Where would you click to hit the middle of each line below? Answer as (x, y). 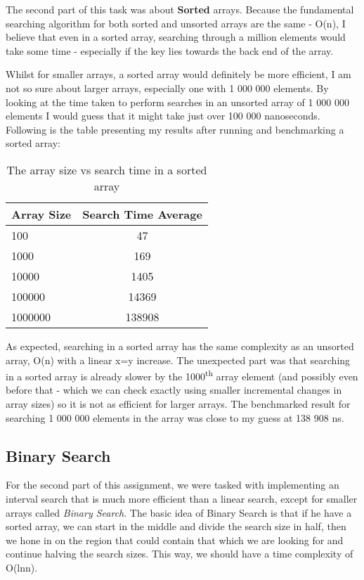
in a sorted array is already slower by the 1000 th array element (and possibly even (182, 375)
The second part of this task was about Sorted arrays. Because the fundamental (180, 9)
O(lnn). (22, 567)
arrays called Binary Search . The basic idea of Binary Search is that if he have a (179, 512)
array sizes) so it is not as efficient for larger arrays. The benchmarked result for (178, 403)
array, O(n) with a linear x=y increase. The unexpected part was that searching (178, 360)
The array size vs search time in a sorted (107, 169)
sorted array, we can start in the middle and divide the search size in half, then (176, 526)
